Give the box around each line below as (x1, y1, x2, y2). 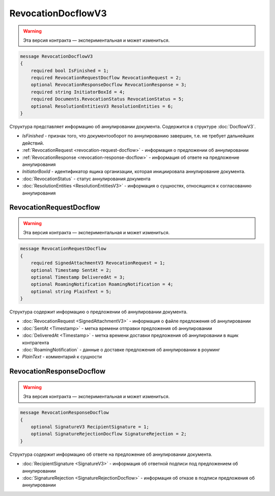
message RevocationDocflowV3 (20, 53, 93, 59)
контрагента (22, 339, 49, 346)
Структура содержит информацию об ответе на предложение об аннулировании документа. (9, 451, 212, 457)
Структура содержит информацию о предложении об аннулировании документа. (9, 309, 188, 315)
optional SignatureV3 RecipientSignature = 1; (31, 424, 150, 430)
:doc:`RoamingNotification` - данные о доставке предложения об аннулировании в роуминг (22, 347, 221, 352)
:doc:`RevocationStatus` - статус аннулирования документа (22, 176, 151, 182)
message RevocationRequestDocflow (20, 246, 106, 252)
